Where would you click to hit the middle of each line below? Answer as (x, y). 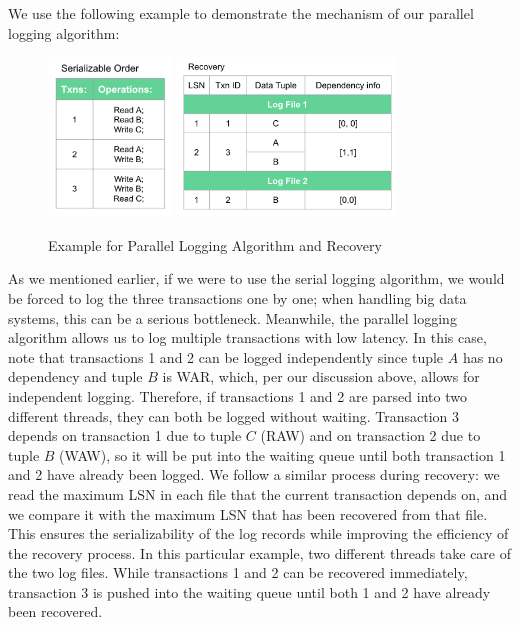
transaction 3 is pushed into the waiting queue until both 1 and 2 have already (249, 591)
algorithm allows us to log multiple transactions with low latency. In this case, (247, 337)
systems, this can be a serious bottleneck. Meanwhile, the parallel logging (232, 317)
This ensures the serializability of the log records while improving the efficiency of (258, 533)
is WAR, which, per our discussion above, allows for (321, 376)
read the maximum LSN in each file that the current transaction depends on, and (258, 493)
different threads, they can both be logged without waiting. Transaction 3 (234, 415)
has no (482, 356)
